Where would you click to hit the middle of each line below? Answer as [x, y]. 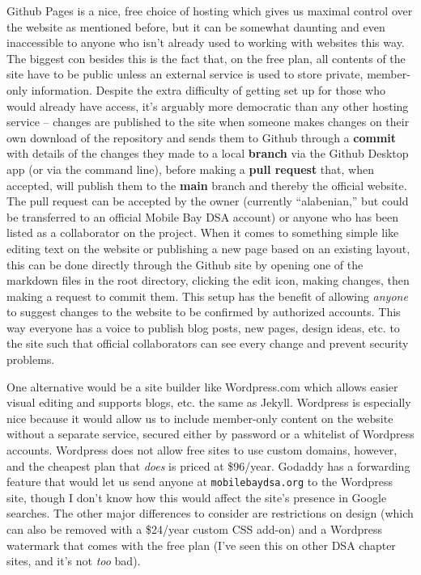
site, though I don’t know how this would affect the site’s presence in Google [197, 497]
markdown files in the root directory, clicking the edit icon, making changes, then [208, 280]
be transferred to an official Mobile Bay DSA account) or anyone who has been [203, 216]
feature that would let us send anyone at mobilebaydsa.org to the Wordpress [200, 482]
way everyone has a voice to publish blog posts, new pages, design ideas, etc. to [203, 327]
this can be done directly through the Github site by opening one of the [185, 264]
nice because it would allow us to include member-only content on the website [200, 418]
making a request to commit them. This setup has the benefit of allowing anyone [207, 296]
